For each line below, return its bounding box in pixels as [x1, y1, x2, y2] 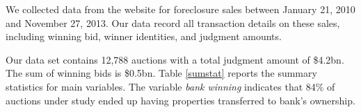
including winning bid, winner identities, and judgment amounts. [6, 29, 282, 44]
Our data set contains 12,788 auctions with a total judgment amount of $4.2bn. [6, 52, 344, 66]
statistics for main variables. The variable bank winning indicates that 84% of [6, 79, 335, 93]
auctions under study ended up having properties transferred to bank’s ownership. [6, 93, 355, 107]
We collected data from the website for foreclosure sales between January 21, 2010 [6, 2, 355, 16]
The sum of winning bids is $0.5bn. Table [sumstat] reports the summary [6, 66, 317, 80]
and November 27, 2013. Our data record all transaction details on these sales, [6, 15, 340, 30]
